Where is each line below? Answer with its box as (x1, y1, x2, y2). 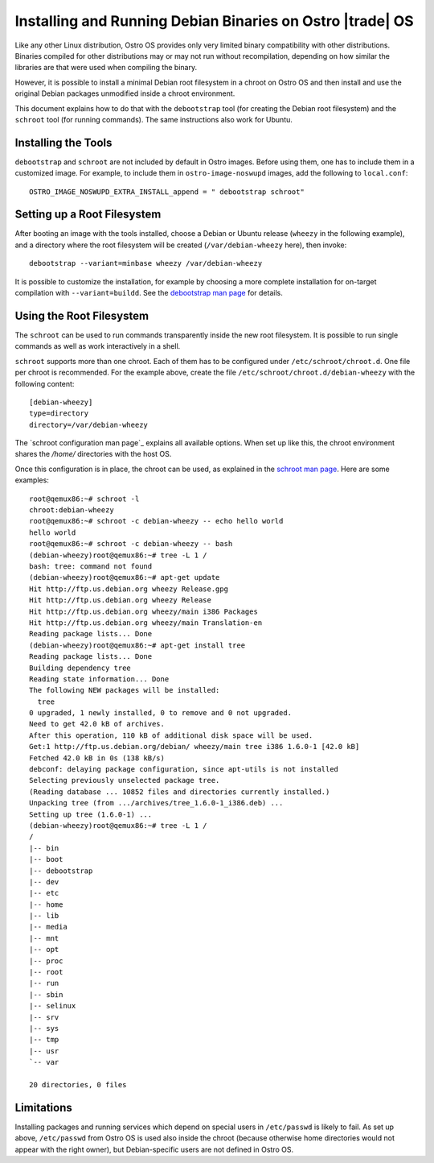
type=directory (29, 409, 89, 418)
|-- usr (29, 1046, 59, 1055)
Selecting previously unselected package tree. (29, 776, 220, 785)
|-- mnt (29, 933, 59, 942)
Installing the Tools (14, 135, 113, 149)
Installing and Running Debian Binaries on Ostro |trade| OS (14, 12, 414, 30)
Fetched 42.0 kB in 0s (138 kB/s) (29, 753, 165, 763)
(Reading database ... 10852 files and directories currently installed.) (29, 787, 330, 797)
